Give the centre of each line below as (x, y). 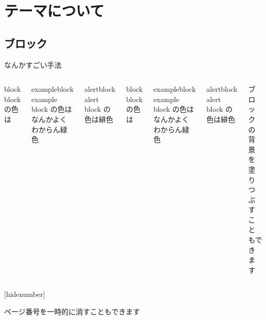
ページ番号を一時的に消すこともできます (72, 312)
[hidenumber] (25, 294)
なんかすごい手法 (33, 64)
